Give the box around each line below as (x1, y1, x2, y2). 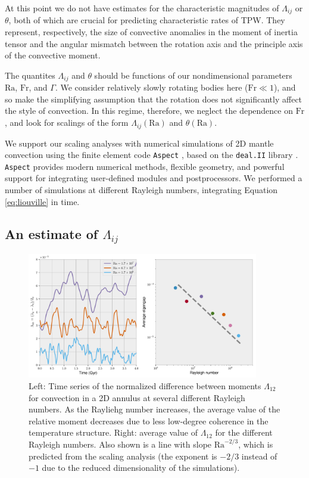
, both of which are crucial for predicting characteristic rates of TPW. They (8, 14, 285, 26)
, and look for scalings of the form (5, 116, 129, 129)
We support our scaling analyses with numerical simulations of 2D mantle (5, 136, 274, 149)
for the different (215, 426, 273, 439)
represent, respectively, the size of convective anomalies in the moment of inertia (5, 26, 298, 38)
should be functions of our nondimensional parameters (94, 69, 292, 81)
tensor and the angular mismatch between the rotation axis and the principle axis (5, 37, 303, 49)
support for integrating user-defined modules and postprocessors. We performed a (5, 172, 302, 184)
